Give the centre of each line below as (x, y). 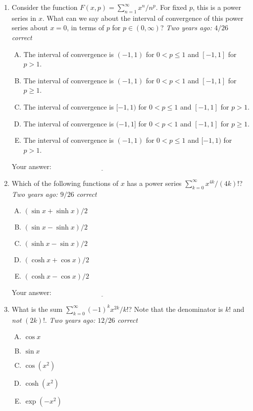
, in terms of (86, 28)
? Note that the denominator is (176, 309)
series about (30, 28)
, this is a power (217, 7)
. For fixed (171, 7)
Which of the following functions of (65, 183)
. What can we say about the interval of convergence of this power (143, 18)
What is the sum (37, 309)
